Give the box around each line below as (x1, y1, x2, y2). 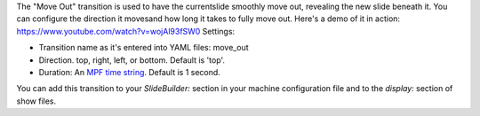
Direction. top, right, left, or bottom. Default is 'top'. (38, 54, 226, 66)
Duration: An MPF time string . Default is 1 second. (38, 66, 221, 77)
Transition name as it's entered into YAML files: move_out (38, 43, 249, 53)
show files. (16, 96, 57, 106)
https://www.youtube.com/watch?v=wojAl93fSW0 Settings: (16, 26, 236, 36)
